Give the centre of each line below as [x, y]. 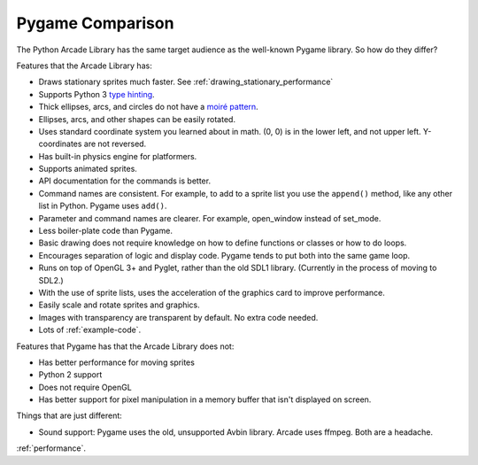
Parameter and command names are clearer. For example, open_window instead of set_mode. [210, 218]
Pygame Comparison [95, 23]
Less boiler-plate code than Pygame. [105, 231]
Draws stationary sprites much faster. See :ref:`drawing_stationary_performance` [186, 82]
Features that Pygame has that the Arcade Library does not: [125, 346]
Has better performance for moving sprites [116, 362]
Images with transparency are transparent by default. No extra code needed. [178, 317]
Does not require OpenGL [85, 387]
